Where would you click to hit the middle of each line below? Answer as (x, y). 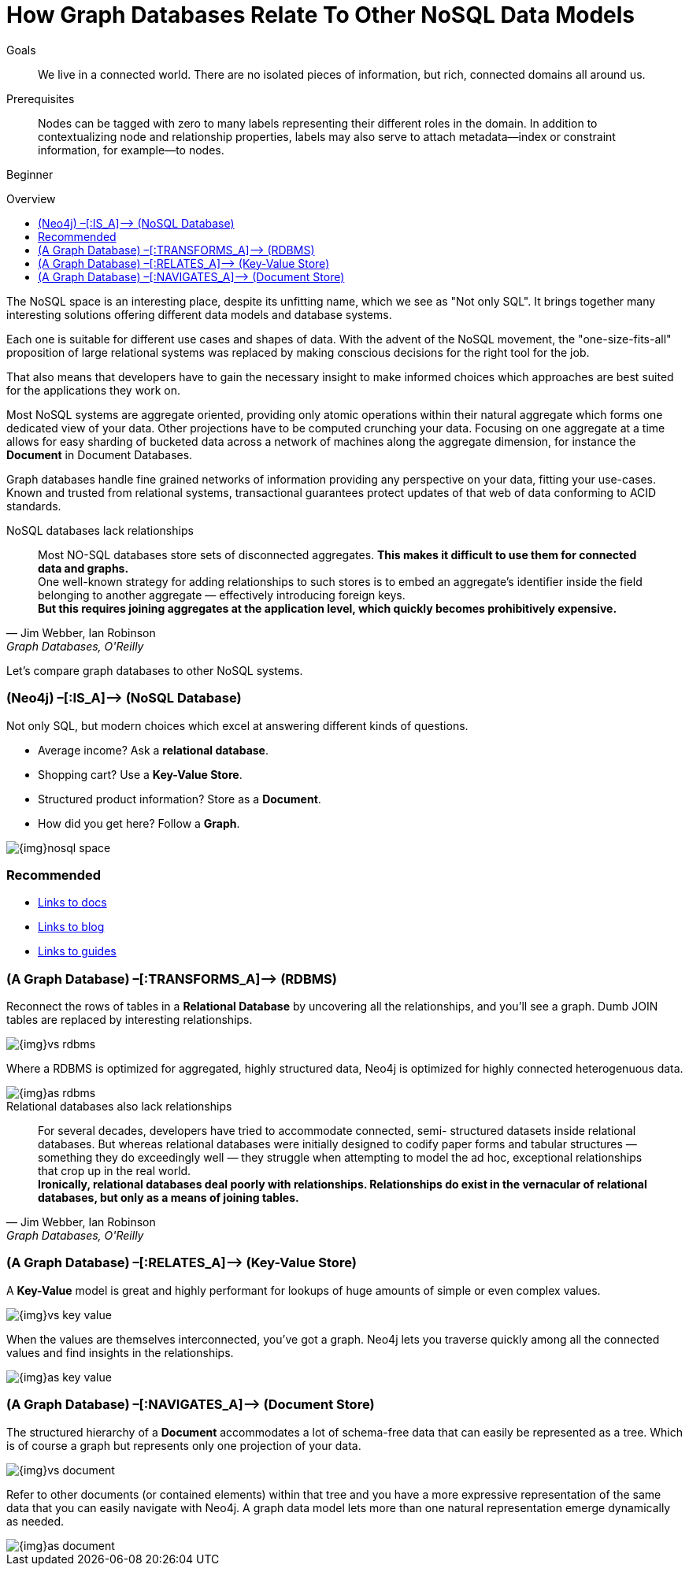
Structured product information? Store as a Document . (180, 799)
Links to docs (72, 903)
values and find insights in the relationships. (120, 1352)
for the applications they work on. (94, 390)
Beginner (30, 174)
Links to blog (71, 927)
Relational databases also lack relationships (119, 1106)
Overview (31, 198)
